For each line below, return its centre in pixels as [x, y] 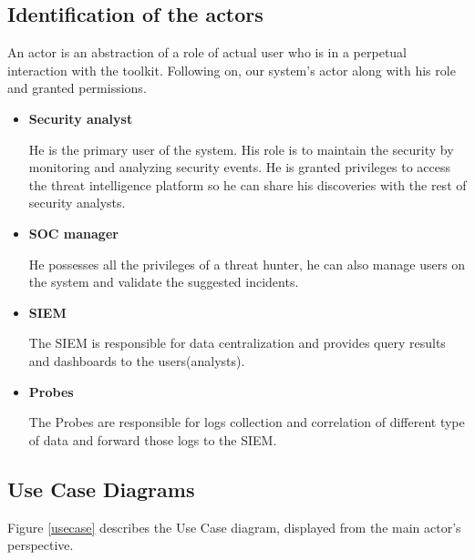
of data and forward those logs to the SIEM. [153, 439]
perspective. [41, 545]
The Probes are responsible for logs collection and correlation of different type [247, 422]
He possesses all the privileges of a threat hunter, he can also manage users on [247, 264]
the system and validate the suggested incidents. [164, 282]
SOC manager [73, 233]
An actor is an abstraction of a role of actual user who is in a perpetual [207, 52]
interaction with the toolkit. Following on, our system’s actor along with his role [232, 70]
